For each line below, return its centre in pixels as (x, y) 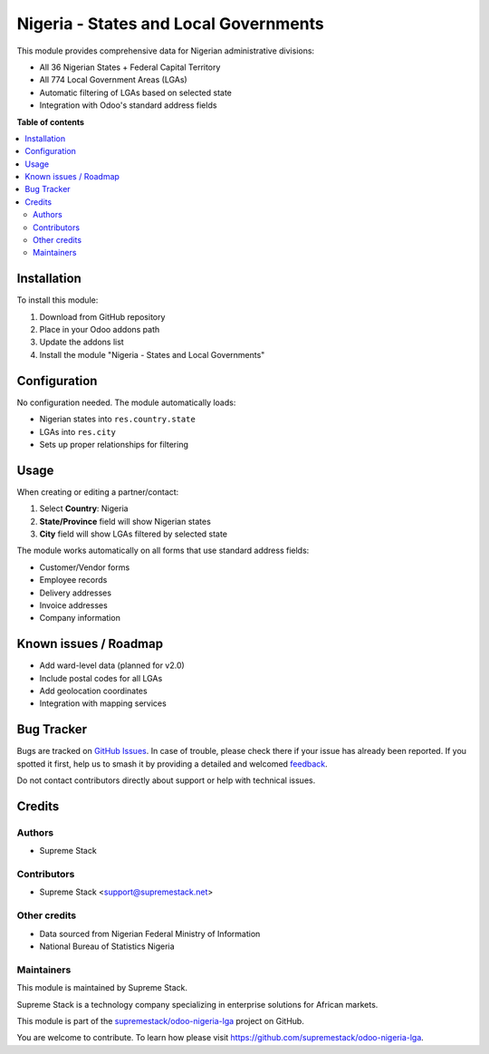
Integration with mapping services (103, 703)
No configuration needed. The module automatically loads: (126, 402)
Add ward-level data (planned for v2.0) (112, 665)
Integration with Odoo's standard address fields (128, 105)
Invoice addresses (73, 605)
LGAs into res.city (78, 431)
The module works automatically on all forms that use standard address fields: (163, 551)
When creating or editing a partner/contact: (98, 492)
